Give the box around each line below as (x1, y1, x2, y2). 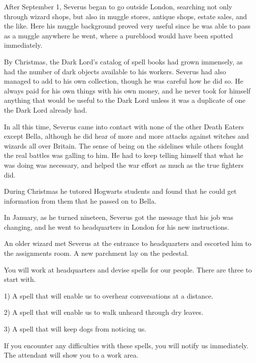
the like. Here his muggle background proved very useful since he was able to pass (4, 21, 251, 31)
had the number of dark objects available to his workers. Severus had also (4, 66, 226, 76)
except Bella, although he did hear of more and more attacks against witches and (4, 131, 249, 141)
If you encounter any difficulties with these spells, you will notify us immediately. (4, 340, 249, 350)
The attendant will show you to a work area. (4, 350, 139, 360)
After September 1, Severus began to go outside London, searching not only (4, 1, 232, 11)
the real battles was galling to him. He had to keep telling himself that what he (4, 150, 243, 160)
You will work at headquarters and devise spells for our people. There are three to (4, 264, 252, 274)
